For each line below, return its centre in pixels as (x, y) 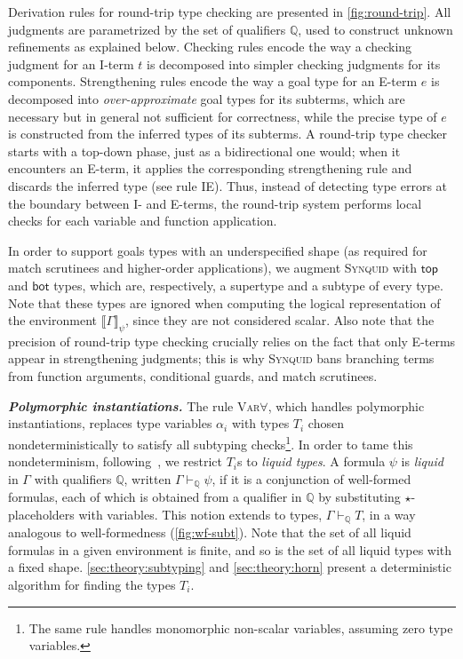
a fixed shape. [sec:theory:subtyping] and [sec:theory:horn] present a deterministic (230, 567)
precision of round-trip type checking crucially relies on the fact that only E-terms (232, 341)
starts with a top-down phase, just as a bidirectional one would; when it (204, 151)
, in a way (389, 514)
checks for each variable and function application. (143, 221)
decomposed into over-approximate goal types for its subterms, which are (207, 98)
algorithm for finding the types (92, 584)
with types (260, 423)
